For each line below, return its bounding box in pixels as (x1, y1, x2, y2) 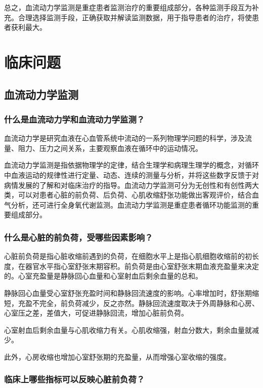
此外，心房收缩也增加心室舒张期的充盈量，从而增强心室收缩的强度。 (4, 351, 231, 362)
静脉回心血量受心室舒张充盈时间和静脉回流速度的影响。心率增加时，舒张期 (4, 287, 252, 298)
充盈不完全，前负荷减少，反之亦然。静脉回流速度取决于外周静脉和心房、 (18, 297, 259, 308)
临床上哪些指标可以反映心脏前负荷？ (4, 373, 145, 385)
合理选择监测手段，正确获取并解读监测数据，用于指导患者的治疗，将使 (18, 12, 252, 22)
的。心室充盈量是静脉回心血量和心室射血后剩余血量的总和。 (4, 270, 202, 281)
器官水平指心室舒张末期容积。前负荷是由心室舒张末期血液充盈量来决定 (25, 260, 259, 271)
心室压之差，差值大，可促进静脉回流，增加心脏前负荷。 (4, 307, 188, 318)
